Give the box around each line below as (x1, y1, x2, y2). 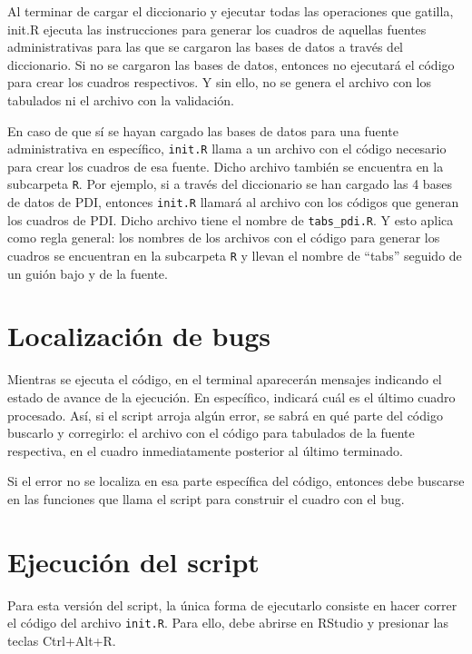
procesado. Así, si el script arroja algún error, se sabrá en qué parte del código (7, 405, 443, 424)
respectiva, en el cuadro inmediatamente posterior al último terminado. (7, 441, 403, 460)
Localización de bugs (7, 317, 271, 354)
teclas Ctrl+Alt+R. (7, 630, 116, 649)
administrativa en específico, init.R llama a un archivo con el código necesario (7, 139, 447, 158)
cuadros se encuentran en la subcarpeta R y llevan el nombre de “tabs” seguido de (7, 245, 462, 264)
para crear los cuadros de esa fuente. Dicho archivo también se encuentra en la (7, 156, 444, 175)
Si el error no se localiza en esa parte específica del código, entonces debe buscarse (7, 471, 465, 490)
